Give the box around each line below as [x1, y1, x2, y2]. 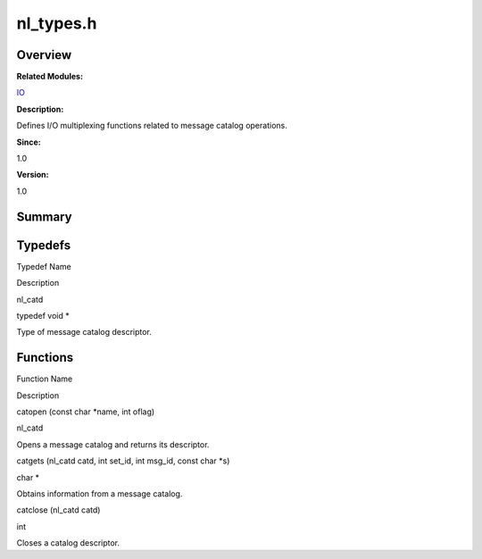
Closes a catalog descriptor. [16, 538, 120, 548]
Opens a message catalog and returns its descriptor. [16, 438, 210, 450]
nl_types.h [16, 13, 97, 33]
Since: [16, 137, 41, 147]
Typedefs [16, 238, 71, 253]
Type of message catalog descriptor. [16, 327, 152, 338]
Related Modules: [16, 71, 84, 82]
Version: [16, 170, 49, 180]
